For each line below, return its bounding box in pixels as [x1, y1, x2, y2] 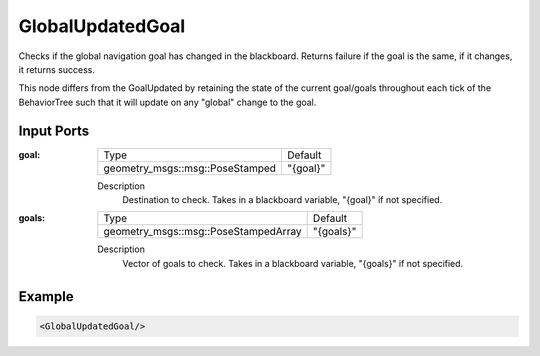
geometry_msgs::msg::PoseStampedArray [103, 225, 302, 239]
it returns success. [18, 63, 95, 75]
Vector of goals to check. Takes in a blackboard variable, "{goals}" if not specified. [122, 257, 464, 269]
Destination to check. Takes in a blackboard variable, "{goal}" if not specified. [122, 194, 443, 206]
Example [18, 288, 74, 305]
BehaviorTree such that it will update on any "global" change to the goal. [18, 96, 317, 108]
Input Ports [18, 122, 90, 139]
